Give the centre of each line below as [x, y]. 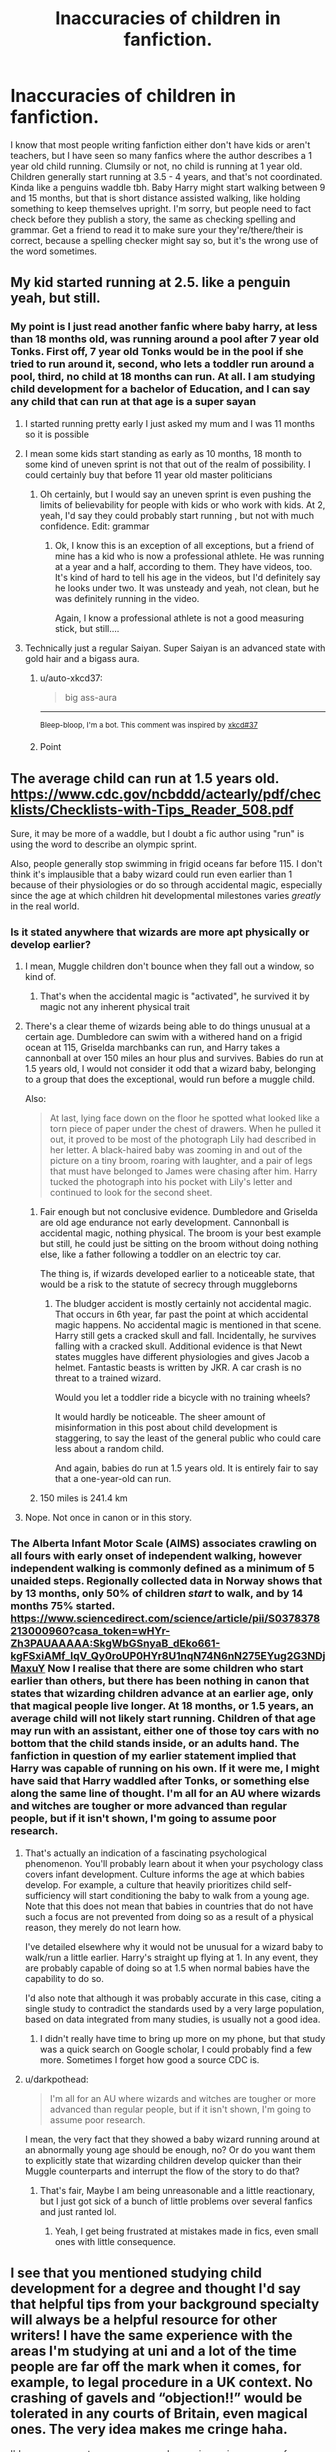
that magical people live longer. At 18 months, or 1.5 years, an [162, 1706]
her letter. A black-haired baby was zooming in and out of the [176, 1150]
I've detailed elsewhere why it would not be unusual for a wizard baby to [174, 1946]
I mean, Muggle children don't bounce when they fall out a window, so [169, 966]
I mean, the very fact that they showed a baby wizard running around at [172, 2139]
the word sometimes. [54, 251]
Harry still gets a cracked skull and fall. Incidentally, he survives [185, 1336]
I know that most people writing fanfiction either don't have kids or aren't [160, 144]
